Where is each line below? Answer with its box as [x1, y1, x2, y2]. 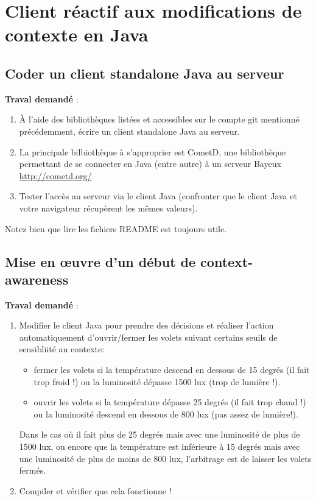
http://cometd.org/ [19, 169, 92, 182]
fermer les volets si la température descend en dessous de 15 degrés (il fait [33, 363, 310, 376]
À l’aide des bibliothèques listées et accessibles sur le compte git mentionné [19, 113, 300, 126]
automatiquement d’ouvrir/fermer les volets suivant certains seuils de [19, 330, 278, 343]
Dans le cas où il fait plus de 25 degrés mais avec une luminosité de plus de [19, 428, 300, 441]
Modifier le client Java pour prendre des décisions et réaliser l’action [19, 319, 274, 332]
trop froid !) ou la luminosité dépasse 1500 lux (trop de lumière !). [33, 375, 281, 388]
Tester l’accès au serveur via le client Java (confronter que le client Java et [19, 190, 297, 202]
